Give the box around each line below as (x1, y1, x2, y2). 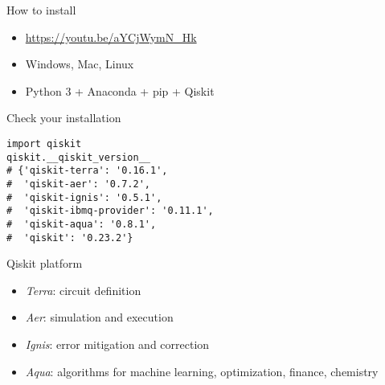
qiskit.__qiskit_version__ (6, 151, 150, 163)
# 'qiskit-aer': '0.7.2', (6, 178, 150, 190)
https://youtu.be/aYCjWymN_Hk (25, 28, 197, 45)
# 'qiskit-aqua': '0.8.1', (6, 218, 157, 230)
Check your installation (6, 109, 121, 126)
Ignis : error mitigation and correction (25, 336, 210, 352)
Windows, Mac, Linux (25, 55, 134, 72)
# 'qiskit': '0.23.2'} (6, 231, 133, 244)
